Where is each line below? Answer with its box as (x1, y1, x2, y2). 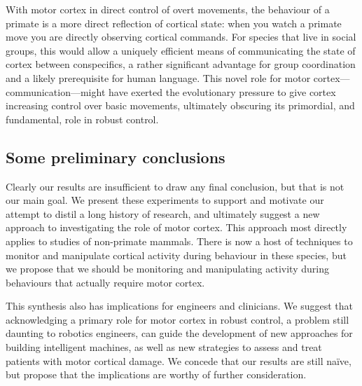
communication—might (6, 84, 106, 99)
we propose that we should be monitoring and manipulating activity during (6, 261, 329, 276)
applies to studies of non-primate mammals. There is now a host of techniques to (6, 233, 353, 248)
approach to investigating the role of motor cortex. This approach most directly (6, 220, 347, 235)
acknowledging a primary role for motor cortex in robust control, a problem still (6, 312, 349, 326)
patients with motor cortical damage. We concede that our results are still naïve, (6, 353, 351, 368)
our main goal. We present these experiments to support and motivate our (6, 193, 324, 207)
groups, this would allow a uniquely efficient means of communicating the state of (6, 43, 356, 57)
